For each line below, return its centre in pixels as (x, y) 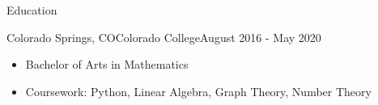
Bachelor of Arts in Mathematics (107, 64)
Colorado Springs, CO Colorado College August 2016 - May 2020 (164, 37)
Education (32, 10)
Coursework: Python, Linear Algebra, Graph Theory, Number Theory (198, 91)
